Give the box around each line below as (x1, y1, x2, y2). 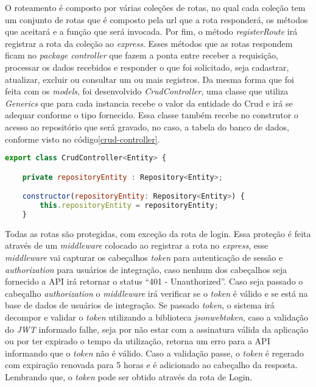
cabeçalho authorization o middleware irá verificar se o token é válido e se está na (5, 286, 308, 299)
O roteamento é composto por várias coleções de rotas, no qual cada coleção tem (5, 1, 306, 13)
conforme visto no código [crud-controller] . (5, 132, 160, 145)
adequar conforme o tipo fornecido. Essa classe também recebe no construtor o (5, 108, 298, 121)
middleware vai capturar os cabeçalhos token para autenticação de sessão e (5, 251, 283, 263)
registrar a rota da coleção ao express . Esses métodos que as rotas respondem (5, 37, 293, 49)
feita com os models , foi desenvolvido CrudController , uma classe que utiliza (5, 85, 289, 98)
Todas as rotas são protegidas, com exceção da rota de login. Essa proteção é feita (5, 227, 311, 240)
